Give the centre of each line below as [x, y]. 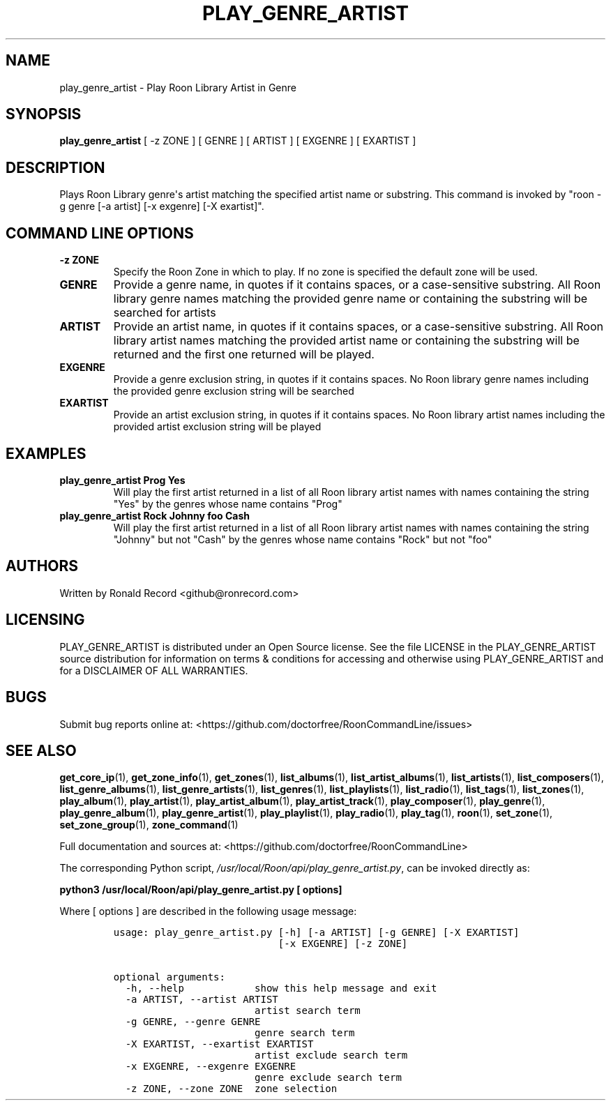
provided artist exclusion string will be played [217, 427]
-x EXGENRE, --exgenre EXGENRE [211, 1067]
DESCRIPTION [55, 167]
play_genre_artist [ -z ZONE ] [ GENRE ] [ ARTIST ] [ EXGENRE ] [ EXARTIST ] [238, 141]
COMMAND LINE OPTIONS [100, 233]
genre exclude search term [328, 1078]
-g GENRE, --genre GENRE [193, 1022]
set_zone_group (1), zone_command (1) [149, 825]
